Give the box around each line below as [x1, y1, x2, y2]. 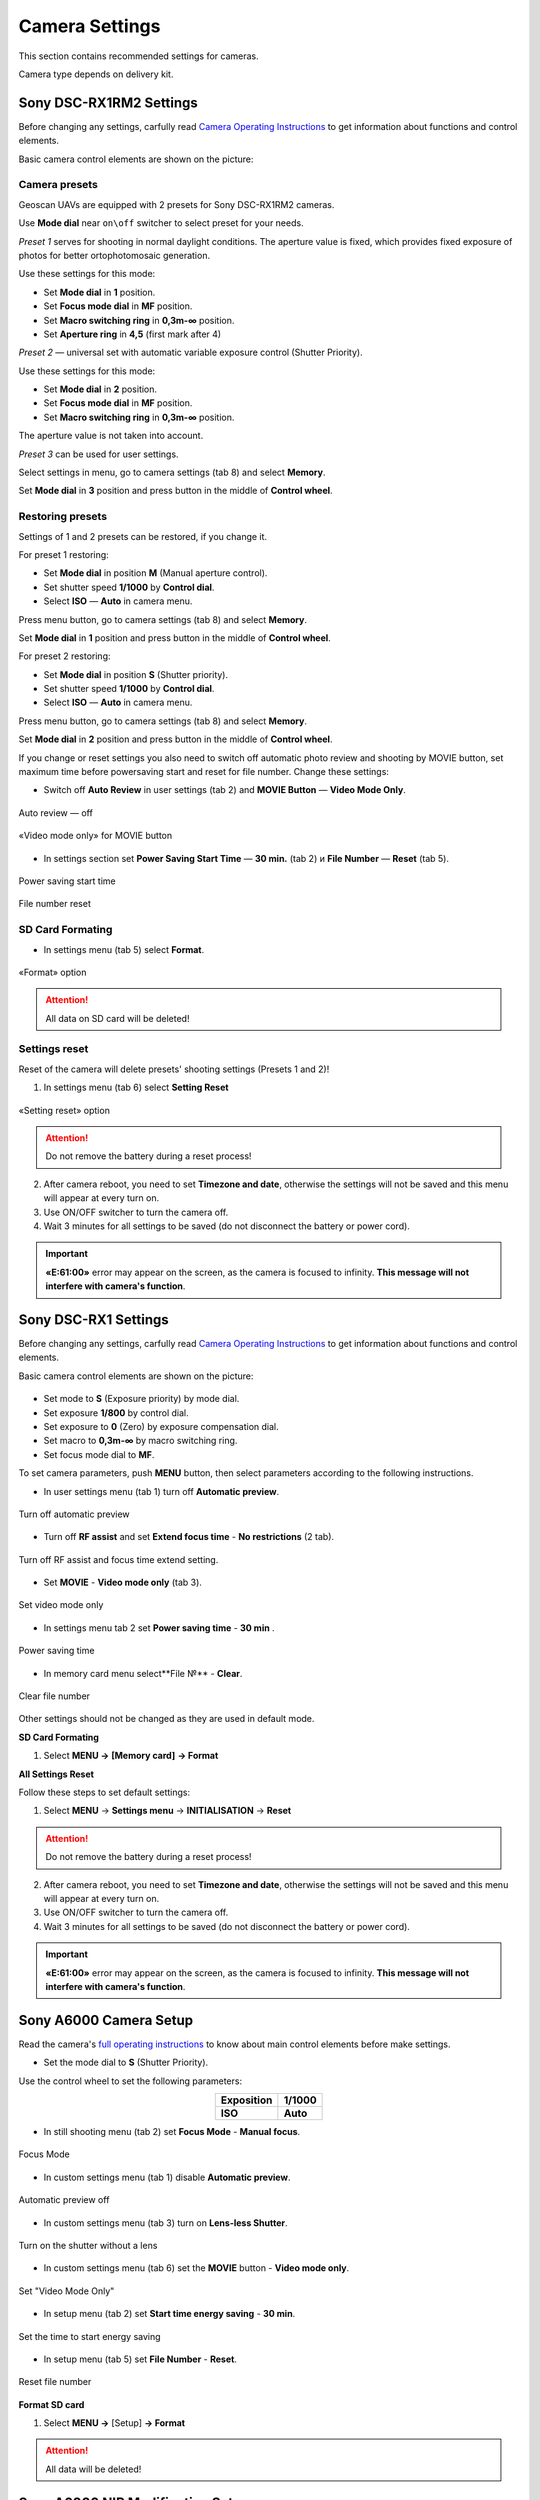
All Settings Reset [18, 1768, 95, 1780]
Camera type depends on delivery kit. [18, 68, 174, 80]
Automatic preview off [18, 2194, 110, 2206]
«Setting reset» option [18, 1104, 110, 1116]
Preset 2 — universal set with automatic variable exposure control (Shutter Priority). [18, 346, 364, 359]
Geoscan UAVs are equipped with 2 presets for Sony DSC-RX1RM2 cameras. [18, 198, 335, 210]
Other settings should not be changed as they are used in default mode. [18, 1713, 315, 1725]
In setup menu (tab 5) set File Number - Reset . [43, 2353, 237, 2365]
